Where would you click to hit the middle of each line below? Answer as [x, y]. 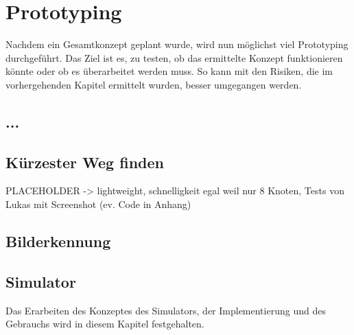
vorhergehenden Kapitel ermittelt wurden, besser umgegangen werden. [154, 84]
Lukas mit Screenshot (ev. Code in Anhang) [98, 204]
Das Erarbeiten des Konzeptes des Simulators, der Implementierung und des [166, 310]
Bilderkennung [58, 241]
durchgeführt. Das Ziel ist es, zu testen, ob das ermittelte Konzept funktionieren [174, 57]
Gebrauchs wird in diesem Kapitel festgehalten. [105, 324]
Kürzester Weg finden [85, 162]
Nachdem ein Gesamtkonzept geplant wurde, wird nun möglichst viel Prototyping [177, 44]
